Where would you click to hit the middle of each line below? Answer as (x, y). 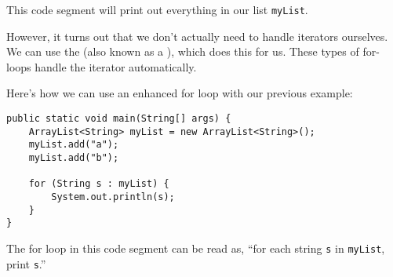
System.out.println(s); (113, 197)
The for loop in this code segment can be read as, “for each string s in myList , (196, 248)
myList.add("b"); (74, 158)
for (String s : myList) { (99, 184)
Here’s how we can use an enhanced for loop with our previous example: (180, 93)
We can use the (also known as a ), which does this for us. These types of (183, 51)
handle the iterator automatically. (116, 66)
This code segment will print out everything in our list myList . (157, 9)
